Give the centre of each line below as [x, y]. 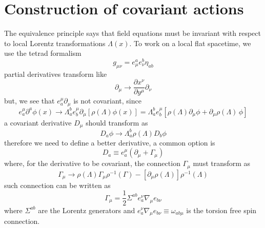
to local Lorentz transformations [55, 43]
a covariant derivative [38, 122]
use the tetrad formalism [43, 53]
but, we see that [29, 101]
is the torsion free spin [221, 210]
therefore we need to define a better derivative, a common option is [110, 142]
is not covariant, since [107, 101]
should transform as [117, 122]
